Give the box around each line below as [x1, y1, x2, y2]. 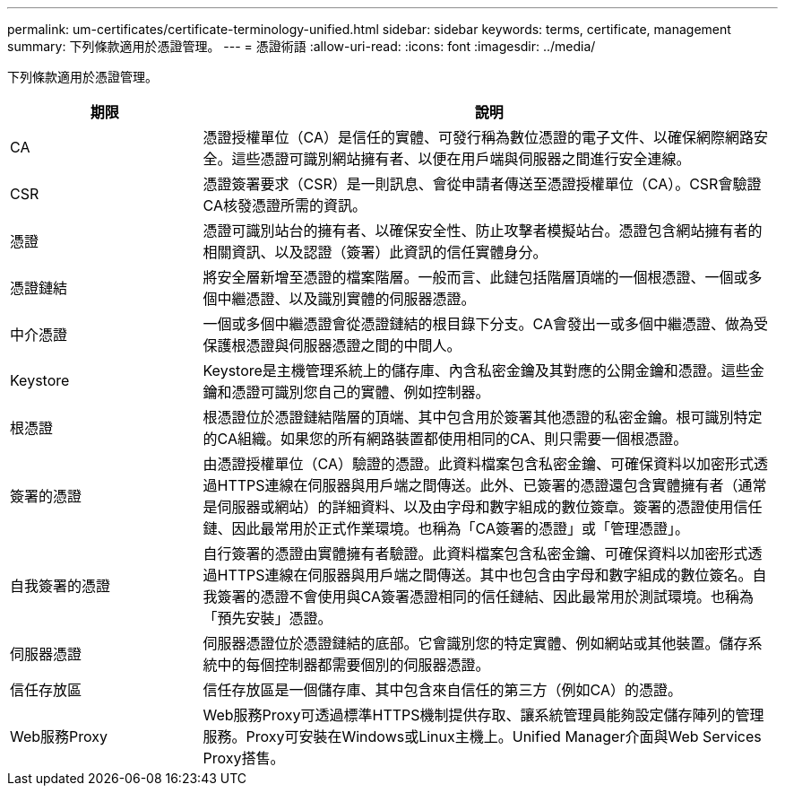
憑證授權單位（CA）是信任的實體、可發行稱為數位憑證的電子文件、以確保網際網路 [203, 128, 754, 146]
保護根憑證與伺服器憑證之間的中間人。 [203, 336, 462, 354]
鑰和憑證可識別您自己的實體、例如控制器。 [203, 383, 490, 401]
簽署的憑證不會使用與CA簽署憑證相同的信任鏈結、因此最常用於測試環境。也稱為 [217, 588, 754, 606]
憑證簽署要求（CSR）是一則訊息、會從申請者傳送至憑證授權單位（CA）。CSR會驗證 [203, 175, 762, 193]
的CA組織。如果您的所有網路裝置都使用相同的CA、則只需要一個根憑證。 [203, 430, 688, 448]
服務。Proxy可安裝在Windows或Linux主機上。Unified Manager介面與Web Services [203, 728, 762, 745]
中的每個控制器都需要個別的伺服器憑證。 [217, 656, 490, 674]
